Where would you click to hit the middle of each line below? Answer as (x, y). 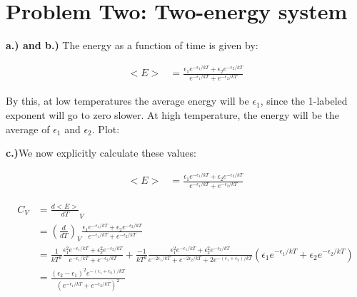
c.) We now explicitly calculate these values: (101, 153)
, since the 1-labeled (304, 101)
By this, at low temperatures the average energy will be (127, 101)
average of (28, 129)
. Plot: (106, 129)
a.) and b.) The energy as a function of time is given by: (132, 45)
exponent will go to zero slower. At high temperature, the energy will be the (172, 114)
